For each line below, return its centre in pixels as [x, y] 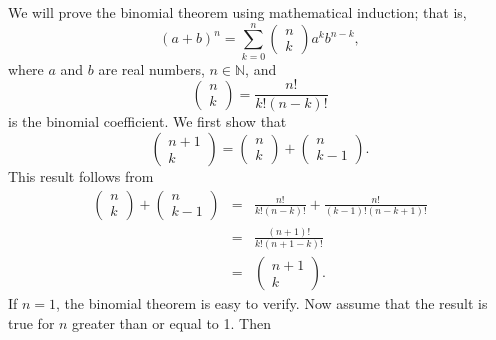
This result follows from [81, 175]
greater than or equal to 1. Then [171, 322]
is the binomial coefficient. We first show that [147, 121]
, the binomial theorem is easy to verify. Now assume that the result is [272, 303]
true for [31, 322]
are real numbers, [151, 68]
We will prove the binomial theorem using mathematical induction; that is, [237, 12]
